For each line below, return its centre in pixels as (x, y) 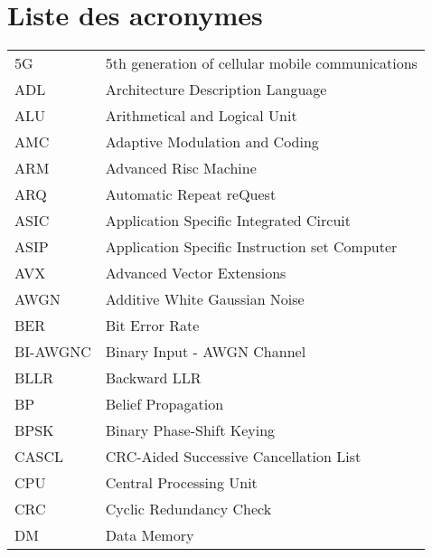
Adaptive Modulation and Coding (212, 142)
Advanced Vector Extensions (196, 273)
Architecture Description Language (216, 90)
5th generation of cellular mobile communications (261, 63)
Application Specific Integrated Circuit (228, 221)
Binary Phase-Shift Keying (190, 430)
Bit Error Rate (152, 326)
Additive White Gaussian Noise (205, 299)
